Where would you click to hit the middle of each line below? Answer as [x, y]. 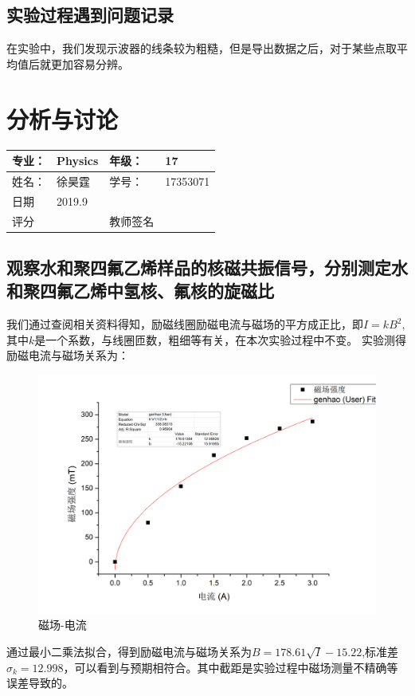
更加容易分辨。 [90, 63]
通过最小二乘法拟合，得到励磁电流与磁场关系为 [129, 651]
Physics [78, 161]
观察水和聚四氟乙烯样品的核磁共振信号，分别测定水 [207, 267]
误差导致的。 [40, 683]
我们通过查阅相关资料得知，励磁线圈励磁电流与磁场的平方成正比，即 [185, 324]
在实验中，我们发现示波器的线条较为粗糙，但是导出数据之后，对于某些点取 [202, 48]
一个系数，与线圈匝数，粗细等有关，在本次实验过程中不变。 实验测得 [226, 339]
